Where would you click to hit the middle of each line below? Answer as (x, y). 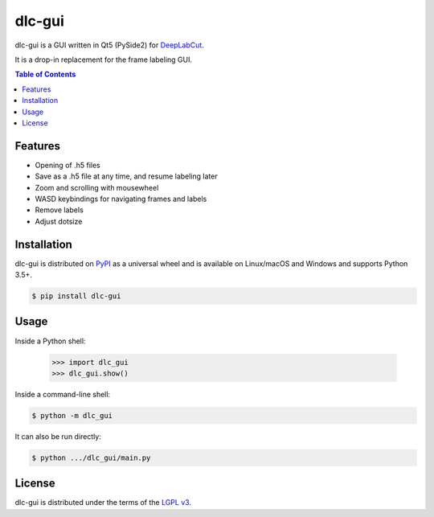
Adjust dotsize (59, 221)
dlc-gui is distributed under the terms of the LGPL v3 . (103, 503)
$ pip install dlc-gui (76, 296)
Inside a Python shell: (50, 341)
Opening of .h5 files (68, 165)
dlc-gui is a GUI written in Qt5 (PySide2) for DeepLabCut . (109, 45)
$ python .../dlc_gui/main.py (91, 458)
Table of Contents (45, 74)
